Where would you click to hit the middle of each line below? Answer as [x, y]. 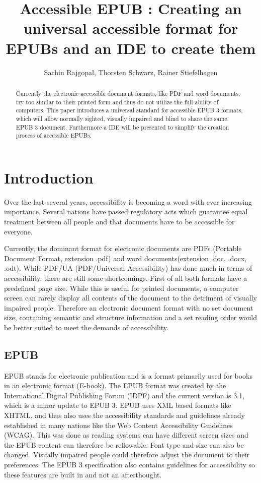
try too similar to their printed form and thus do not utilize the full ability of [117, 102]
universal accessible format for [131, 28]
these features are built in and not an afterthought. [83, 474]
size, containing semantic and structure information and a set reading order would [131, 317]
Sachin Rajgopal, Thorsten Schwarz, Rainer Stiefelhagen [131, 72]
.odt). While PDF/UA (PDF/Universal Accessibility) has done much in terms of [128, 268]
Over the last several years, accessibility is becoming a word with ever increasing [128, 201]
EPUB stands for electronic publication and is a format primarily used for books [128, 375]
